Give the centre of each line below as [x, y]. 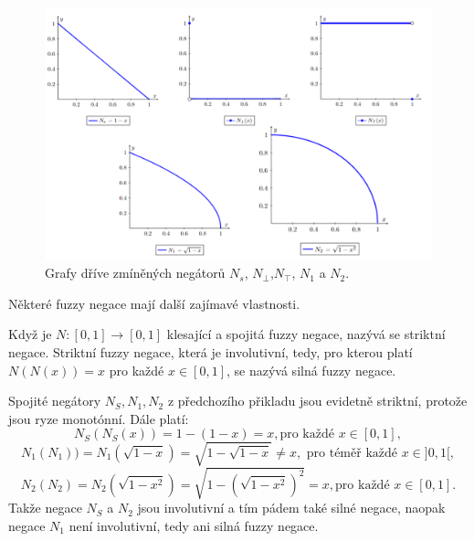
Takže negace [45, 508]
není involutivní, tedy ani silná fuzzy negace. [194, 526]
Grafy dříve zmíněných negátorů [135, 273]
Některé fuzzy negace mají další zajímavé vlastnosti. [154, 303]
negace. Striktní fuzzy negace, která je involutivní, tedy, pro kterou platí [211, 351]
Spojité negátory [55, 401]
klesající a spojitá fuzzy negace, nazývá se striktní [306, 334]
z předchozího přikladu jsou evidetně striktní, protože [317, 401]
